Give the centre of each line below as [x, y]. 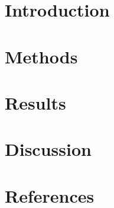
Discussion [48, 149]
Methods [41, 56]
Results [35, 102]
